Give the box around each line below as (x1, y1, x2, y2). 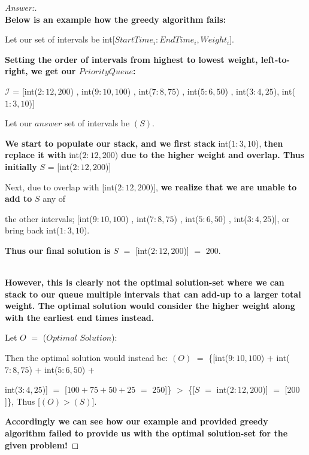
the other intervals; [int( (5, 212, 93, 225)
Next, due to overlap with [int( (5, 180, 118, 193)
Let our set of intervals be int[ (5, 33, 115, 45)
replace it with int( (5, 148, 83, 161)
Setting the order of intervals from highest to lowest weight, (5, 53, 258, 65)
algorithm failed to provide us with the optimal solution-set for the (5, 427, 288, 439)
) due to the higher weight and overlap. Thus (114, 148, 305, 161)
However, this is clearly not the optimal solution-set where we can (5, 276, 284, 289)
